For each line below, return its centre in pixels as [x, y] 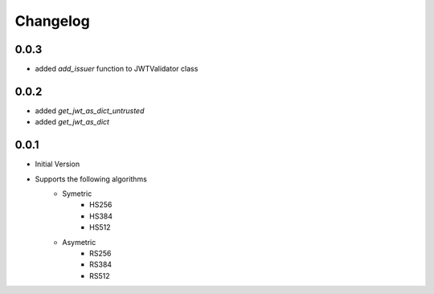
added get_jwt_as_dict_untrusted [90, 110]
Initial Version [57, 164]
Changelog [52, 21]
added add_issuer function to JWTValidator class [117, 69]
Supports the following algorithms [91, 179]
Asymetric [79, 242]
